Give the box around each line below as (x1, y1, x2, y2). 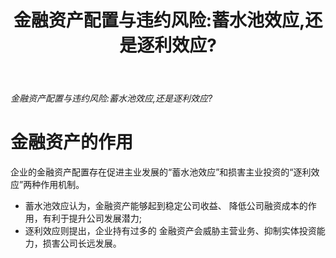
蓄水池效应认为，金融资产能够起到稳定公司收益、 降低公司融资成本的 (24, 200, 308, 212)
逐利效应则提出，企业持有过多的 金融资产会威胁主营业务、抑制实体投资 (24, 225, 317, 237)
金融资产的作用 (10, 131, 134, 154)
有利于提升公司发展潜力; (42, 212, 143, 225)
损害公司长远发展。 (42, 237, 122, 250)
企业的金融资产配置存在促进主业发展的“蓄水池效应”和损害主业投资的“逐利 (10, 166, 312, 178)
